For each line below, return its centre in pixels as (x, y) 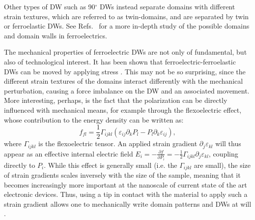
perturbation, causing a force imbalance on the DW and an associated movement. (127, 90)
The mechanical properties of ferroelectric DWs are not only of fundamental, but (126, 52)
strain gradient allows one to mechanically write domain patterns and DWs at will (128, 204)
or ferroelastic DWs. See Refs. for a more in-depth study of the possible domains (127, 26)
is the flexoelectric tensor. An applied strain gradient (118, 143)
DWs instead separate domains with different (168, 6)
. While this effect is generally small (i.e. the (111, 165)
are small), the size (222, 165)
